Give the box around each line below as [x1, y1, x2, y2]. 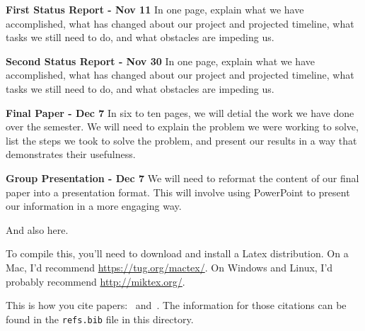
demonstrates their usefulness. [6, 147, 136, 162]
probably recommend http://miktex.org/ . [6, 274, 185, 288]
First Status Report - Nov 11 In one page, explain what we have [6, 2, 304, 16]
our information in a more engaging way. [6, 198, 182, 213]
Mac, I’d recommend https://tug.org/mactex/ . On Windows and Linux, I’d [6, 259, 333, 274]
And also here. [6, 222, 69, 237]
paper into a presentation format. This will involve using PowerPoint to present [6, 184, 350, 199]
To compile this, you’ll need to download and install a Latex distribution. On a [6, 246, 349, 261]
